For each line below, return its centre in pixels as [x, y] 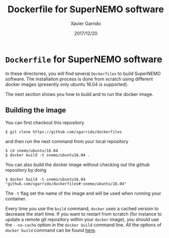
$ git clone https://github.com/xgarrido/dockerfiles [64, 132]
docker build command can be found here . [51, 230]
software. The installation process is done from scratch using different [79, 79]
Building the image [36, 110]
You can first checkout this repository [45, 122]
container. [16, 199]
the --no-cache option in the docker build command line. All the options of [83, 225]
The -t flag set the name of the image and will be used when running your [83, 193]
